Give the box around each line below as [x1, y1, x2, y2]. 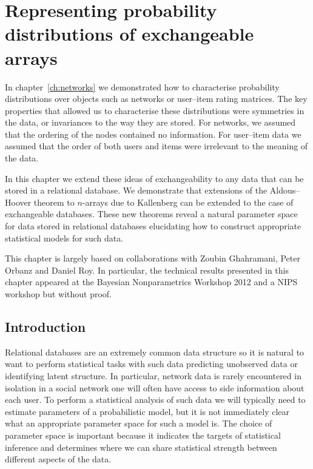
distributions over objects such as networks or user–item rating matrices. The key [5, 92, 308, 105]
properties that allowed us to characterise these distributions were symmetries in [5, 104, 305, 116]
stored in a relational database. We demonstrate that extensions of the [5, 184, 268, 197]
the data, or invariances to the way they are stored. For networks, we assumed [5, 116, 296, 129]
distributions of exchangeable [5, 21, 254, 46]
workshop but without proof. [5, 288, 112, 300]
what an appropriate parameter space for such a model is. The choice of [5, 417, 272, 430]
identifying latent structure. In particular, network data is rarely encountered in [5, 369, 301, 382]
